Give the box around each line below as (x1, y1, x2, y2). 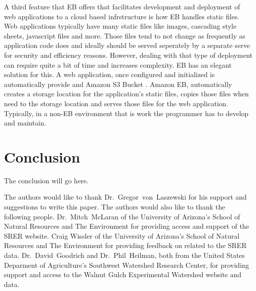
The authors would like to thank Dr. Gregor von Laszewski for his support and (4, 192, 247, 202)
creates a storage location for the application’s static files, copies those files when (4, 88, 249, 99)
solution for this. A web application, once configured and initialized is (4, 69, 215, 80)
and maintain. (4, 118, 46, 128)
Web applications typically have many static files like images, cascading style (4, 21, 237, 31)
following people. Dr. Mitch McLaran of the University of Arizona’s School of (4, 211, 240, 221)
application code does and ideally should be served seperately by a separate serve (4, 40, 250, 50)
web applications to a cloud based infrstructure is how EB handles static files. (4, 11, 240, 21)
